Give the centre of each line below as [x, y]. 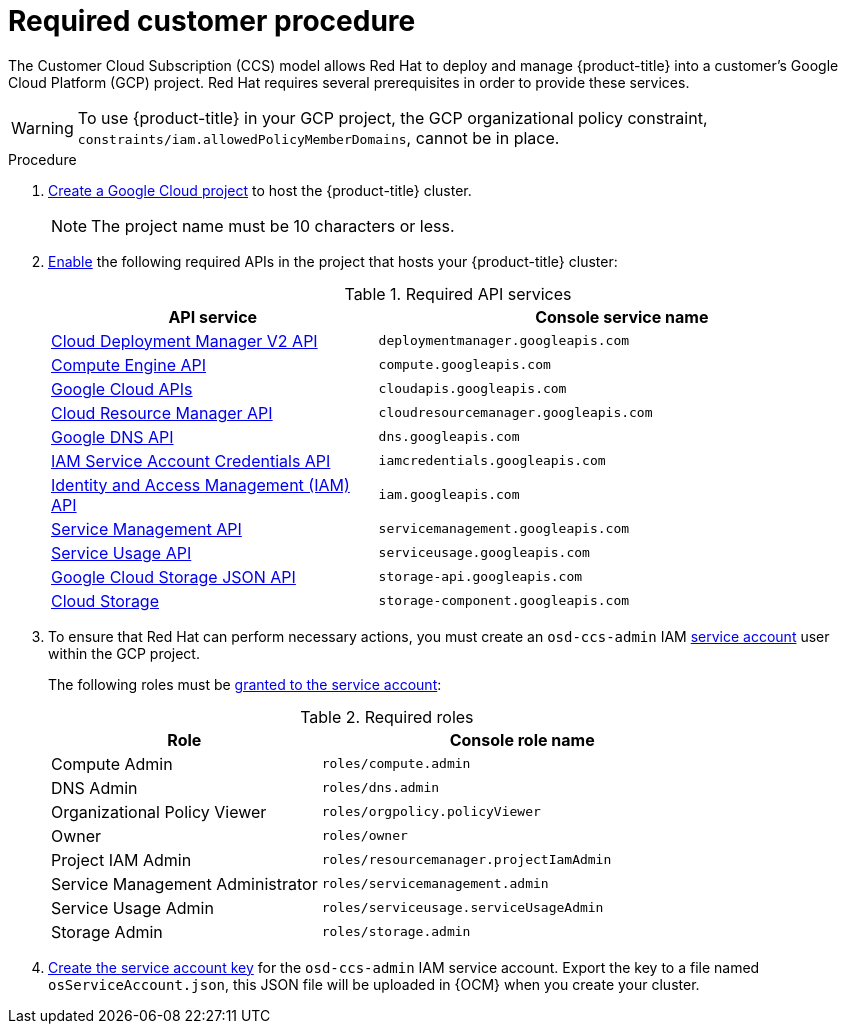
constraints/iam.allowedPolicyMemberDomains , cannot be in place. [318, 137]
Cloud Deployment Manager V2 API [184, 340]
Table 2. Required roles [387, 716]
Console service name [622, 316]
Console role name [522, 739]
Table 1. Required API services [458, 293]
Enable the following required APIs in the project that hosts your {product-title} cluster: [333, 261]
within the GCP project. [124, 653]
